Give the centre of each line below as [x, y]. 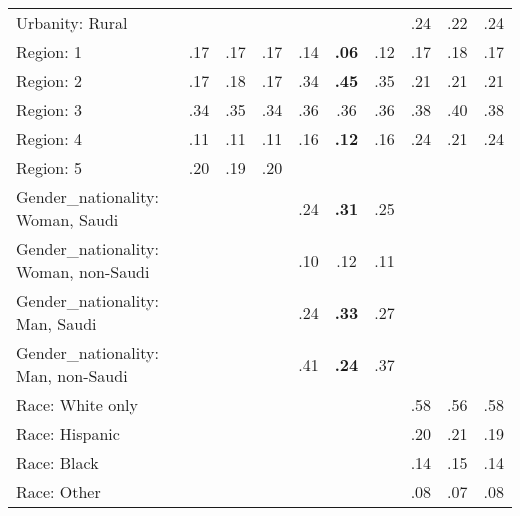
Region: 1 [49, 51]
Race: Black [57, 462]
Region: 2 [49, 80]
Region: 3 [49, 109]
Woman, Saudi [67, 219]
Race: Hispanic [68, 433]
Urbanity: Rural [72, 22]
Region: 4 [49, 138]
